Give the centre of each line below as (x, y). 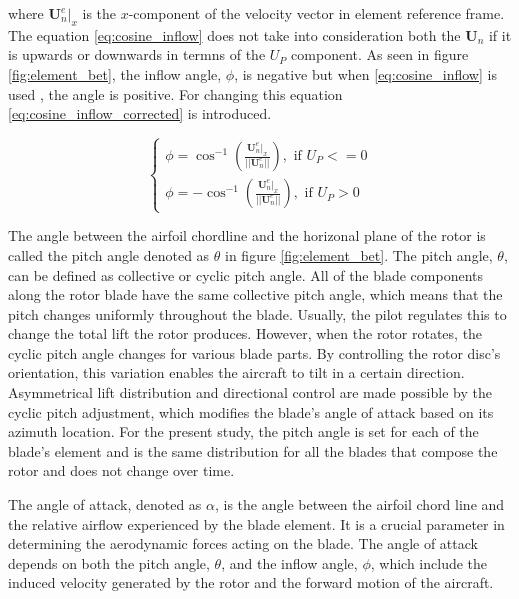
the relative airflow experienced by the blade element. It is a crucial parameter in (256, 523)
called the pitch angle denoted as (109, 254)
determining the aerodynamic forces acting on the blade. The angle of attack (243, 543)
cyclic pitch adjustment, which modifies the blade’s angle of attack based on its (251, 411)
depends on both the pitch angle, (109, 562)
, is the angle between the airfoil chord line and (359, 504)
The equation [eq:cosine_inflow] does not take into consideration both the (234, 34)
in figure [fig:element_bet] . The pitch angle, (359, 254)
